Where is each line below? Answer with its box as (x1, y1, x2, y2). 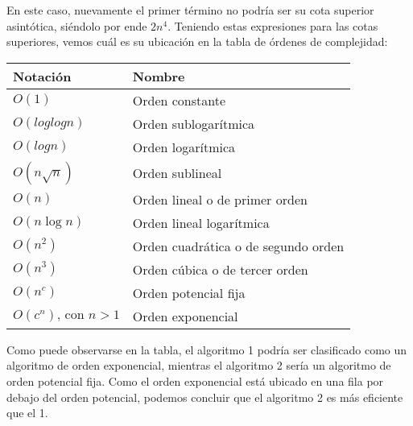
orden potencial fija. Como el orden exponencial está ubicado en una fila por (6, 372, 384, 389)
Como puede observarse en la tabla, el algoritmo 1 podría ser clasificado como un (6, 341, 407, 358)
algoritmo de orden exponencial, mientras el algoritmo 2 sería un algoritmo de (6, 357, 391, 374)
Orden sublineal (132, 163, 222, 183)
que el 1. (6, 404, 48, 421)
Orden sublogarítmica (132, 114, 255, 133)
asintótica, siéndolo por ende (6, 17, 147, 34)
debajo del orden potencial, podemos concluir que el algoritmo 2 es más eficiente (6, 388, 403, 405)
